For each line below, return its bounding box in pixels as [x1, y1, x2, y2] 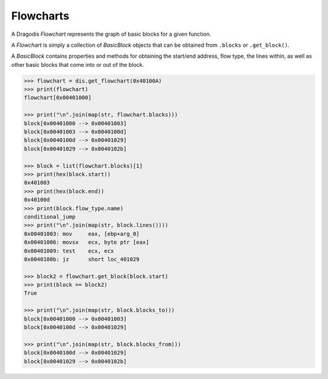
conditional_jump [24, 213, 76, 220]
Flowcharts [11, 9, 70, 22]
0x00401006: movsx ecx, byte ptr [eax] [24, 239, 149, 246]
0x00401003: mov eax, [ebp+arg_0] [24, 230, 140, 237]
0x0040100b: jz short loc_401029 [24, 256, 140, 262]
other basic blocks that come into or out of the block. [11, 61, 145, 68]
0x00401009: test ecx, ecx [24, 247, 114, 254]
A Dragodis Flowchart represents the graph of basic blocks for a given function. [11, 30, 211, 38]
